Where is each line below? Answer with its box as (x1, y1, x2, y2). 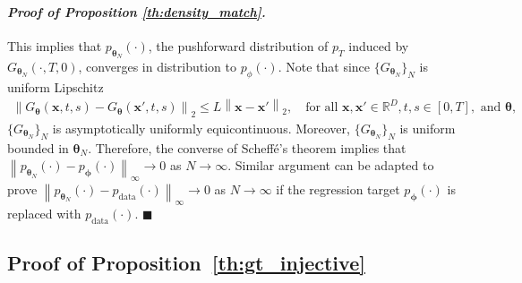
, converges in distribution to (78, 57, 236, 75)
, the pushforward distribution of (148, 36, 329, 55)
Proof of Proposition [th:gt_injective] (7, 249, 365, 277)
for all (305, 101, 338, 115)
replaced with (7, 204, 81, 223)
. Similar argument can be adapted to (227, 156, 434, 175)
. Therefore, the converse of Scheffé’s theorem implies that (88, 138, 406, 157)
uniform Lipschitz (7, 77, 104, 96)
